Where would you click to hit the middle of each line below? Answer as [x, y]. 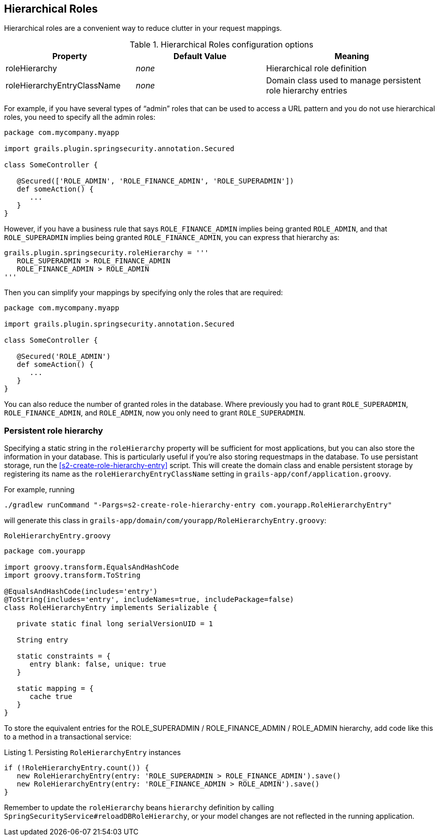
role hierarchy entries [307, 91]
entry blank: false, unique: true [98, 664]
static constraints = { [64, 656]
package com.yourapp [45, 551]
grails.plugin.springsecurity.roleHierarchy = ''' [106, 253]
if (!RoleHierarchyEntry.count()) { [77, 768]
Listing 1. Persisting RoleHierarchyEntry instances [93, 753]
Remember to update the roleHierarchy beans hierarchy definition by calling [139, 808]
